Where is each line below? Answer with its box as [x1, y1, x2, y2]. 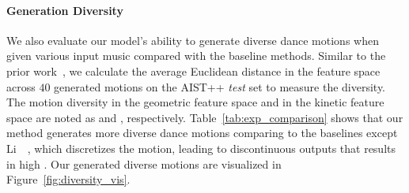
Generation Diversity [6, 2, 123, 18]
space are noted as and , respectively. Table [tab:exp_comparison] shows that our [6, 109, 403, 125]
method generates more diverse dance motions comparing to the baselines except [6, 124, 398, 141]
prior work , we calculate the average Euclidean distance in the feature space [6, 62, 381, 79]
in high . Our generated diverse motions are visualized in [6, 155, 282, 172]
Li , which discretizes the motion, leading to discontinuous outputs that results [6, 139, 396, 156]
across [6, 78, 36, 95]
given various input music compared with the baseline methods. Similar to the [6, 47, 386, 64]
